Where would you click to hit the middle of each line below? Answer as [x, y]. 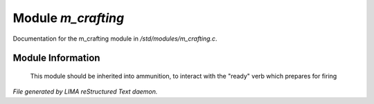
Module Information [56, 58]
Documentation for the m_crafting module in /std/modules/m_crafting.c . [115, 39]
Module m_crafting [69, 18]
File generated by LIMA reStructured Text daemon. [85, 92]
